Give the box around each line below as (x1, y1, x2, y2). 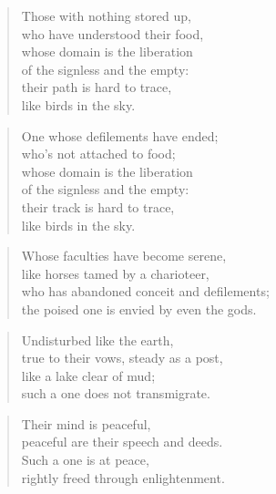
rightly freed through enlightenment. (21, 468, 225, 487)
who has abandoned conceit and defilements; (21, 282, 270, 301)
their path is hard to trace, (21, 77, 172, 97)
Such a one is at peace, (21, 450, 149, 469)
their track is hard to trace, (21, 197, 175, 216)
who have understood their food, (21, 24, 204, 43)
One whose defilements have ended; (21, 126, 219, 145)
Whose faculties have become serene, (21, 246, 227, 265)
